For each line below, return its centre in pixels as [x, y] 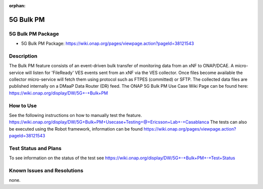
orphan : [17, 6]
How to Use [23, 106]
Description [23, 56]
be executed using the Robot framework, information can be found [76, 129]
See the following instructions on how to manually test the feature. [75, 115]
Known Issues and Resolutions [46, 170]
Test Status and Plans [35, 148]
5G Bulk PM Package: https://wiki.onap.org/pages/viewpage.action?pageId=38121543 [108, 43]
